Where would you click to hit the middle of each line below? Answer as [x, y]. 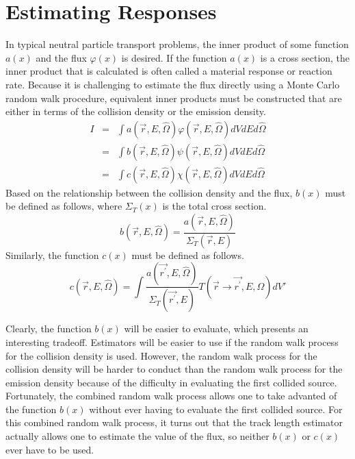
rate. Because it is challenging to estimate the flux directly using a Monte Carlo [173, 84]
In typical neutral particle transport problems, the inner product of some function [177, 44]
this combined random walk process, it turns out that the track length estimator [174, 422]
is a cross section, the [305, 57]
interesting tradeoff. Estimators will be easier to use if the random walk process [172, 342]
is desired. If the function [174, 57]
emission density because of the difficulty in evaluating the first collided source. [171, 382]
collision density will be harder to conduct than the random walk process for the [174, 369]
